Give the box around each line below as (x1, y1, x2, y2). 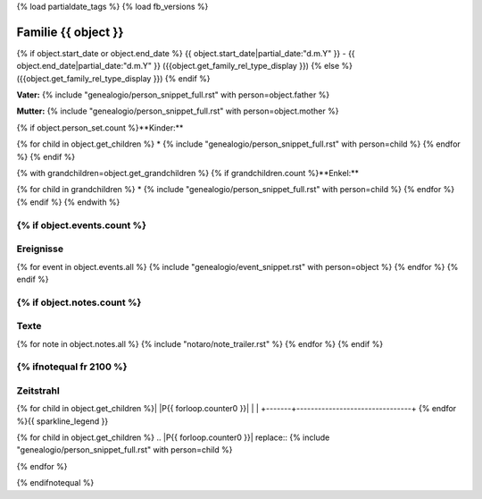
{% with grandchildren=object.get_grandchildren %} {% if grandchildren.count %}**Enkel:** (16, 168, 360, 179)
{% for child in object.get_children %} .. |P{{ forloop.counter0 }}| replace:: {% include (16, 432, 330, 443)
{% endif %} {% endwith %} (16, 197, 120, 207)
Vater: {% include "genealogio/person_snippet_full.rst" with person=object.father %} (16, 89, 330, 100)
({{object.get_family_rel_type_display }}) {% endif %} (16, 72, 211, 84)
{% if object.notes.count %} (16, 296, 142, 309)
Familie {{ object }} (16, 24, 124, 39)
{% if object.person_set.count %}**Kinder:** (16, 122, 184, 133)
